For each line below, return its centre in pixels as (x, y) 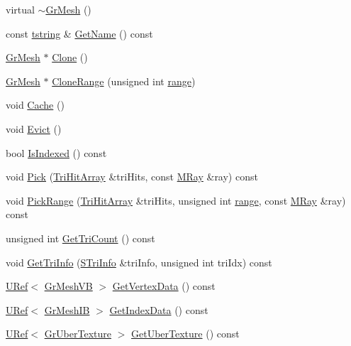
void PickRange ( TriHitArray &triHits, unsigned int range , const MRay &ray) (176, 200)
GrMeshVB (68, 286)
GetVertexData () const (164, 286)
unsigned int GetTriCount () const (80, 238)
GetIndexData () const (159, 309)
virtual (20, 9)
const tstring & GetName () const (79, 33)
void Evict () (34, 128)
